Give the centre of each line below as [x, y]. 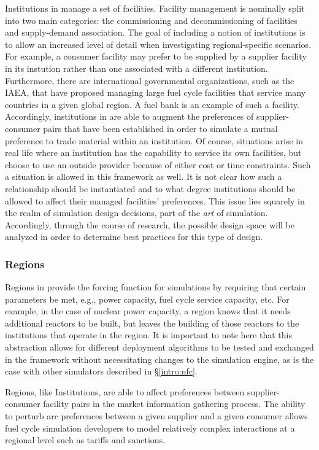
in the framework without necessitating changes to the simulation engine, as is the [159, 359]
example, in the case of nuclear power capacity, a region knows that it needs [148, 311]
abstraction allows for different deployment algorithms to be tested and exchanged [159, 347]
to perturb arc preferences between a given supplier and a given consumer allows [156, 416]
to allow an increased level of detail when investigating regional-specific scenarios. [158, 44]
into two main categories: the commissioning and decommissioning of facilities [151, 20]
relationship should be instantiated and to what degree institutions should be [150, 188]
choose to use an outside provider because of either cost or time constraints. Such [158, 164]
